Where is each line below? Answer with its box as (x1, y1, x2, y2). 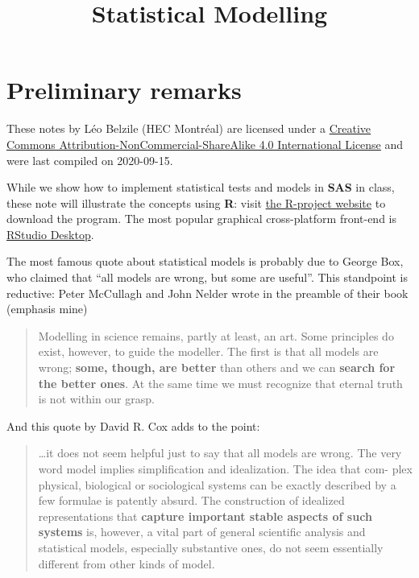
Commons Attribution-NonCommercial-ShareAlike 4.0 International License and (6, 135, 404, 152)
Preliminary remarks (6, 73, 242, 106)
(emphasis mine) (6, 300, 88, 317)
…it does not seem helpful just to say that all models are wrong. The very (38, 444, 402, 461)
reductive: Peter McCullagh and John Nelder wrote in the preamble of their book (6, 284, 409, 301)
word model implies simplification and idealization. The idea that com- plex (38, 460, 413, 477)
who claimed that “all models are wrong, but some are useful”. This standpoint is (6, 269, 408, 286)
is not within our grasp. (38, 390, 155, 407)
